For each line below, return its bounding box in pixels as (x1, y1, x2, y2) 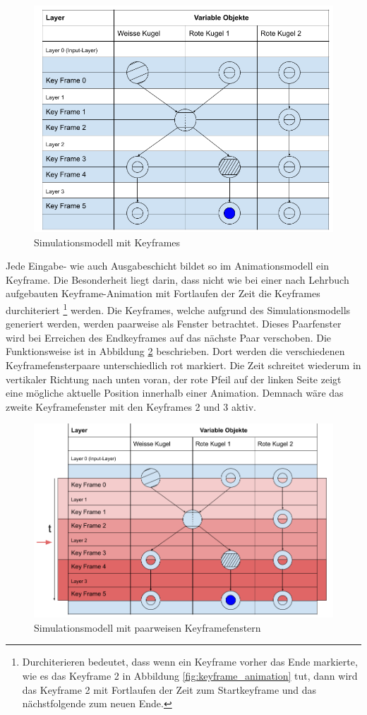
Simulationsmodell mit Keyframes (34, 234, 181, 249)
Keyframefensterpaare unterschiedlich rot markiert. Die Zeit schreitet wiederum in (6, 357, 361, 372)
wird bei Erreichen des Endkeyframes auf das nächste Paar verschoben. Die (6, 330, 332, 344)
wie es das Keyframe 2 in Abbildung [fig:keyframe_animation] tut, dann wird (22, 668, 358, 683)
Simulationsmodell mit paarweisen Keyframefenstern (34, 620, 261, 635)
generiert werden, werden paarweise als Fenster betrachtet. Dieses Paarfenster (6, 316, 342, 331)
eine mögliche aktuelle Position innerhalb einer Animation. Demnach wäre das (6, 385, 344, 400)
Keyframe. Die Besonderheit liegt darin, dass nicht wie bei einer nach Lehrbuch (6, 272, 349, 287)
